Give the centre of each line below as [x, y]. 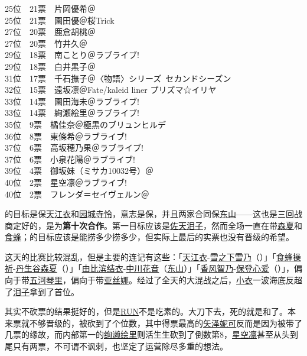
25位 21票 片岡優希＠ [50, 8]
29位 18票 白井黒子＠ [50, 66]
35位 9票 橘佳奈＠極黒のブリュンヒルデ [85, 124]
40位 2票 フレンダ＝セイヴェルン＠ [77, 194]
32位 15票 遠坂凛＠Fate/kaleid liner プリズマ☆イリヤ [111, 90]
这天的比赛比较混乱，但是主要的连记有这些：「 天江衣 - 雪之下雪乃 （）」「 [141, 256]
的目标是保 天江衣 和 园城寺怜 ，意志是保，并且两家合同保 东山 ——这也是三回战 [153, 214]
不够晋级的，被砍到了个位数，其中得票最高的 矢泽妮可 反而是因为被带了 [166, 323]
